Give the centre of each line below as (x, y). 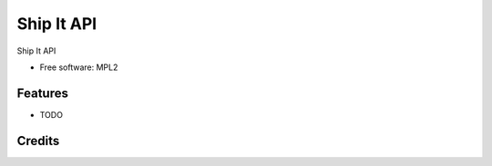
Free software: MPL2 (79, 67)
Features (42, 93)
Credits (38, 141)
